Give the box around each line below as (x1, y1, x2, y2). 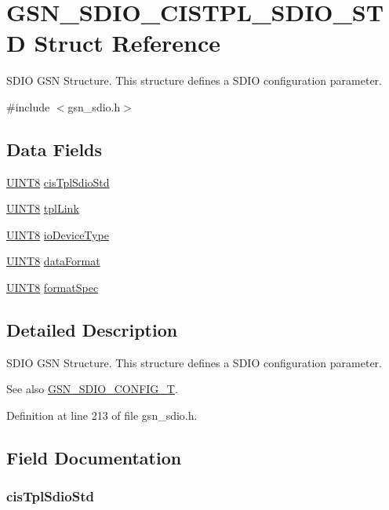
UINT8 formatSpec (6, 279, 99, 296)
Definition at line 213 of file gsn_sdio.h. (6, 407, 198, 424)
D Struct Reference (6, 27, 221, 59)
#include (6, 98, 50, 115)
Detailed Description (6, 318, 178, 342)
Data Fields (6, 137, 103, 161)
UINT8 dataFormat (6, 253, 100, 269)
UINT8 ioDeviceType (6, 226, 109, 242)
